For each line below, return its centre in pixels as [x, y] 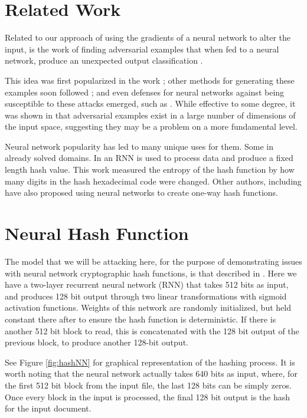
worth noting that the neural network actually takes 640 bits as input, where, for [151, 373]
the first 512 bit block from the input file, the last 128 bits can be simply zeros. [148, 385]
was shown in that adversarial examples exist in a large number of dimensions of [150, 115]
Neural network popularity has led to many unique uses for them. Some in [139, 146]
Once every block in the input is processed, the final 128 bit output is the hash [148, 396]
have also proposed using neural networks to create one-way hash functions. [141, 192]
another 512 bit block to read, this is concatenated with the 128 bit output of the [152, 330]
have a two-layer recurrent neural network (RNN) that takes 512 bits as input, [147, 284]
